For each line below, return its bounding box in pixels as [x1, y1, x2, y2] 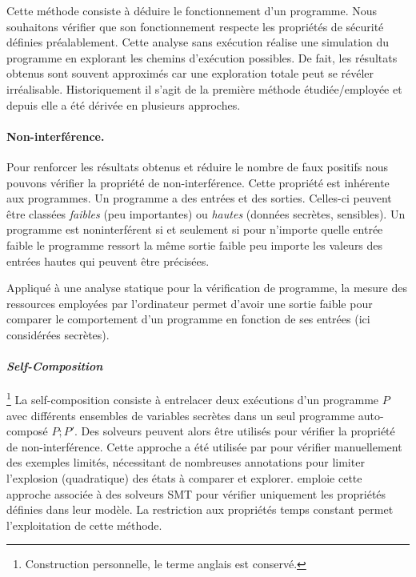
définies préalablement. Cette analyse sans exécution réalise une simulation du [6, 34, 390, 50]
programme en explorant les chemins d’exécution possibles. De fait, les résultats [6, 49, 398, 66]
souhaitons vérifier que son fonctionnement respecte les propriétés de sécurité [6, 18, 384, 34]
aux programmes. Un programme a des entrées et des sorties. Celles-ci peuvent [6, 190, 392, 206]
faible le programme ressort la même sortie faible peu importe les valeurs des [6, 236, 383, 253]
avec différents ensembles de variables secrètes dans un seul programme [6, 407, 355, 423]
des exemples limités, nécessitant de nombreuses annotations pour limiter [6, 454, 365, 471]
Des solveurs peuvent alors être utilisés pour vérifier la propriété [81, 423, 395, 439]
